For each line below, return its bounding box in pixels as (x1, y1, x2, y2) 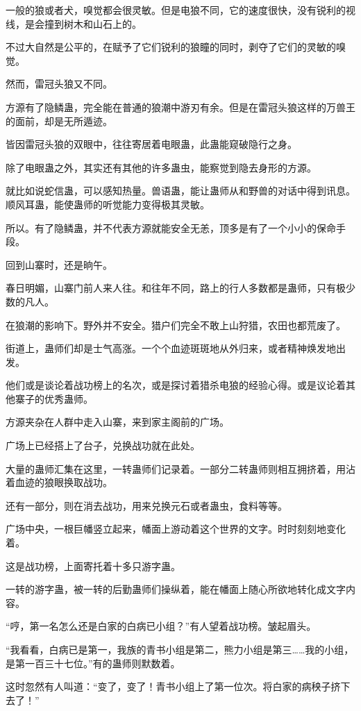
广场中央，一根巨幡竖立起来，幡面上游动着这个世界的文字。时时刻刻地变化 (6, 521, 346, 536)
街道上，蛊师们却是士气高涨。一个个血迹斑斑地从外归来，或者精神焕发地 (6, 341, 336, 355)
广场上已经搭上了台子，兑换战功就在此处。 (6, 438, 200, 453)
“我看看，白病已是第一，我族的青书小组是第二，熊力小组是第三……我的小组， (6, 642, 354, 656)
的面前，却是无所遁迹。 (6, 113, 112, 128)
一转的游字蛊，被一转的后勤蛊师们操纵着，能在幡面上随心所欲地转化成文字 (6, 582, 346, 596)
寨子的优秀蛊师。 (15, 391, 93, 405)
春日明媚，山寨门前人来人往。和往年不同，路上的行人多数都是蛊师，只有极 (6, 281, 346, 295)
